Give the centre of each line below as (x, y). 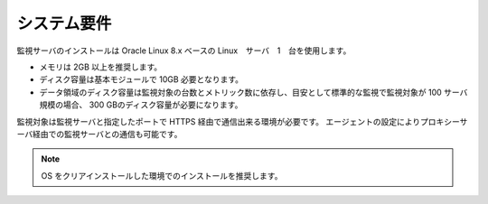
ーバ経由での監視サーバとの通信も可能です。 (99, 134)
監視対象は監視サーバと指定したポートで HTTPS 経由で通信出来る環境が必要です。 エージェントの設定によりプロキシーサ (242, 121)
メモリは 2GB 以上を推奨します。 (101, 67)
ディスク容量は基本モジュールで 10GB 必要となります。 (141, 79)
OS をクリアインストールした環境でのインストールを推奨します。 (162, 175)
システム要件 (64, 23)
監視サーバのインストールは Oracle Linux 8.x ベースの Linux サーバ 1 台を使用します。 (184, 51)
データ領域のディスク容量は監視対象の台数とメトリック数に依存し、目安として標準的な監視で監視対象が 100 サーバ (253, 92)
